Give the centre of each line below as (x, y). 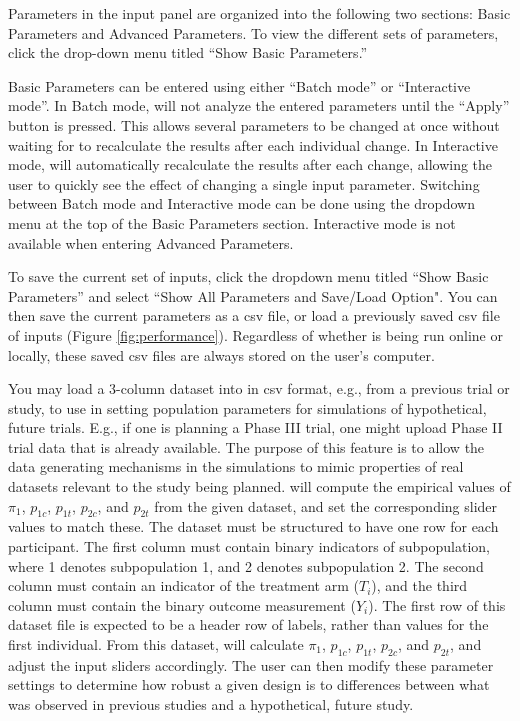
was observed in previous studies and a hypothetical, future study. (211, 704)
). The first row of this (437, 604)
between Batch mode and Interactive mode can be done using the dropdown (241, 203)
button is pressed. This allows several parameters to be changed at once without (254, 124)
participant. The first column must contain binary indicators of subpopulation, (249, 546)
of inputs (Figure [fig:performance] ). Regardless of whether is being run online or (255, 334)
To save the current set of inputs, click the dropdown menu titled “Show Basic (248, 276)
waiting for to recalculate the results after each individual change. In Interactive (253, 144)
